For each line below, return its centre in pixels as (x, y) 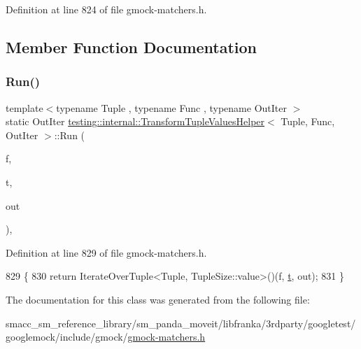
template (24, 107)
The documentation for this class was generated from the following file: (158, 299)
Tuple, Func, (308, 121)
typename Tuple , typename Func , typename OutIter (171, 107)
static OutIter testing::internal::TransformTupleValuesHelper (135, 121)
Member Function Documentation (132, 47)
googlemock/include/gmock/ (67, 337)
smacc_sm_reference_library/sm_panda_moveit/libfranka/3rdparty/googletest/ (181, 323)
